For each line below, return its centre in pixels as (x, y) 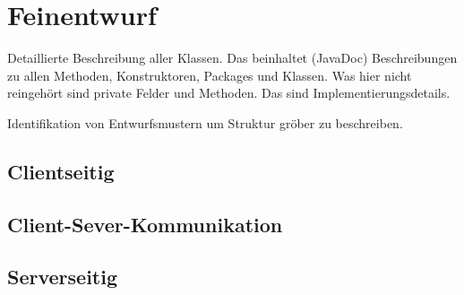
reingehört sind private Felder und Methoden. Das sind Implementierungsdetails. (229, 93)
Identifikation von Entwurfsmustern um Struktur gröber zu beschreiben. (205, 122)
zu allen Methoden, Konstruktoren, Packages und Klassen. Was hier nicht (210, 75)
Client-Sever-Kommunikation (145, 224)
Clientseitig (61, 171)
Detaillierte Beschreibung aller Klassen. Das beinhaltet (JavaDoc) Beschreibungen (232, 58)
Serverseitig (62, 277)
